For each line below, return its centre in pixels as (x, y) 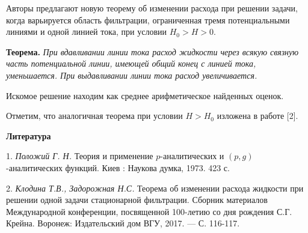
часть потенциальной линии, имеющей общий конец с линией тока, (131, 63)
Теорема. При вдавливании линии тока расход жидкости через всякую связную (152, 51)
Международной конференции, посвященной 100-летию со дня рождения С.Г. (149, 211)
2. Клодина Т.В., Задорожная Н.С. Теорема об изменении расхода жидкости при (155, 188)
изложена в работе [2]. (257, 116)
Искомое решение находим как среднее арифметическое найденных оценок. (145, 95)
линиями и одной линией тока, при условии (86, 32)
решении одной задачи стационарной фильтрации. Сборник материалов (137, 200)
